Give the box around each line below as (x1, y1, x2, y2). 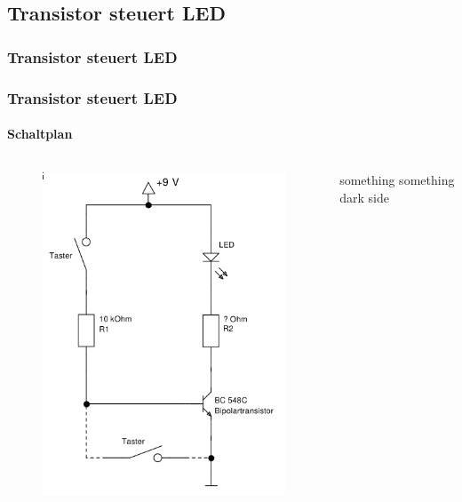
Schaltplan (7, 124, 73, 143)
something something (339, 171, 455, 189)
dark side (339, 187, 389, 206)
